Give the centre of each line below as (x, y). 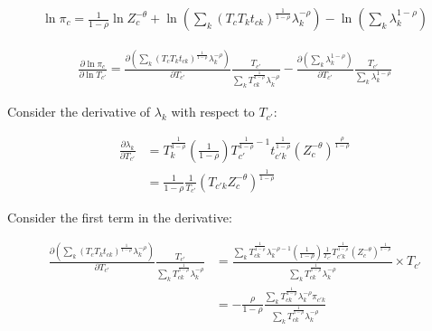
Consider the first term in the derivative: (120, 217)
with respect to (213, 112)
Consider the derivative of (79, 112)
